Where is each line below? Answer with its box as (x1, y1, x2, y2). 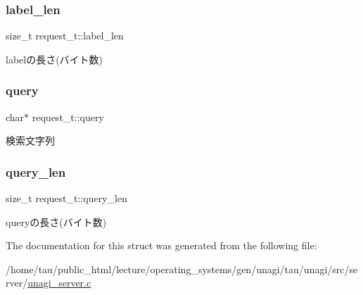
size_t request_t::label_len (6, 28, 124, 43)
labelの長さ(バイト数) (6, 51, 103, 66)
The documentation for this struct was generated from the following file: (6, 238, 317, 253)
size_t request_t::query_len (6, 191, 127, 206)
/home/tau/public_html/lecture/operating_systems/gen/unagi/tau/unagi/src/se (6, 261, 358, 276)
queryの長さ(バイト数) (6, 214, 107, 229)
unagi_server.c (27, 275, 91, 290)
